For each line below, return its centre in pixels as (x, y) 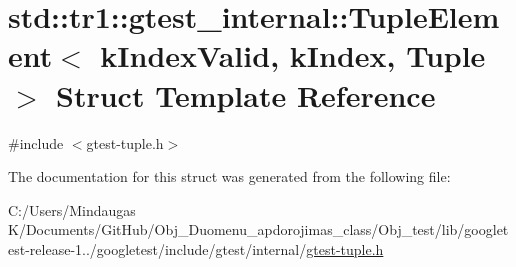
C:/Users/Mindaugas (72, 209)
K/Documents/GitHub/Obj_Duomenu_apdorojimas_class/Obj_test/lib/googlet (258, 229)
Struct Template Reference (246, 94)
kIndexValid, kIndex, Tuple (293, 55)
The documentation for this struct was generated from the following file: (229, 176)
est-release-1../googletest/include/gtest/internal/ (157, 248)
